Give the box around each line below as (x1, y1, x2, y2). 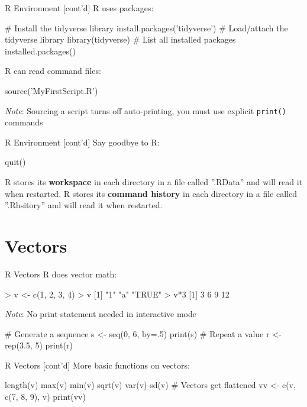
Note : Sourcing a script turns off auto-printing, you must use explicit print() (5, 104, 286, 117)
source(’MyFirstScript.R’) (5, 84, 98, 96)
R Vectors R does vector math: (5, 267, 117, 280)
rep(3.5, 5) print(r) (5, 339, 73, 351)
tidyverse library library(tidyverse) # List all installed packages (5, 33, 236, 46)
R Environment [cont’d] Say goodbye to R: (5, 135, 160, 148)
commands (5, 116, 43, 128)
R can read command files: (5, 64, 101, 77)
